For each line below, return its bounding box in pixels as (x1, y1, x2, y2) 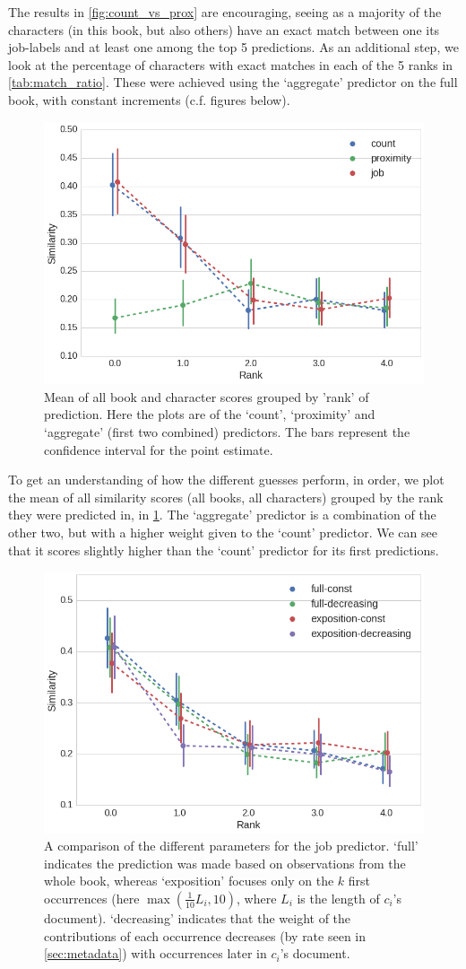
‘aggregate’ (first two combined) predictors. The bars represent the (44, 423, 410, 441)
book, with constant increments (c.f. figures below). (8, 90, 290, 109)
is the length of (297, 888, 380, 907)
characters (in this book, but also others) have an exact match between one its (8, 20, 440, 39)
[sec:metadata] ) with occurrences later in (44, 944, 267, 963)
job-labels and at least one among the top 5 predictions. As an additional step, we (8, 38, 459, 57)
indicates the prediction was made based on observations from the (44, 853, 406, 872)
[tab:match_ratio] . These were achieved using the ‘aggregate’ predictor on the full (8, 73, 458, 92)
